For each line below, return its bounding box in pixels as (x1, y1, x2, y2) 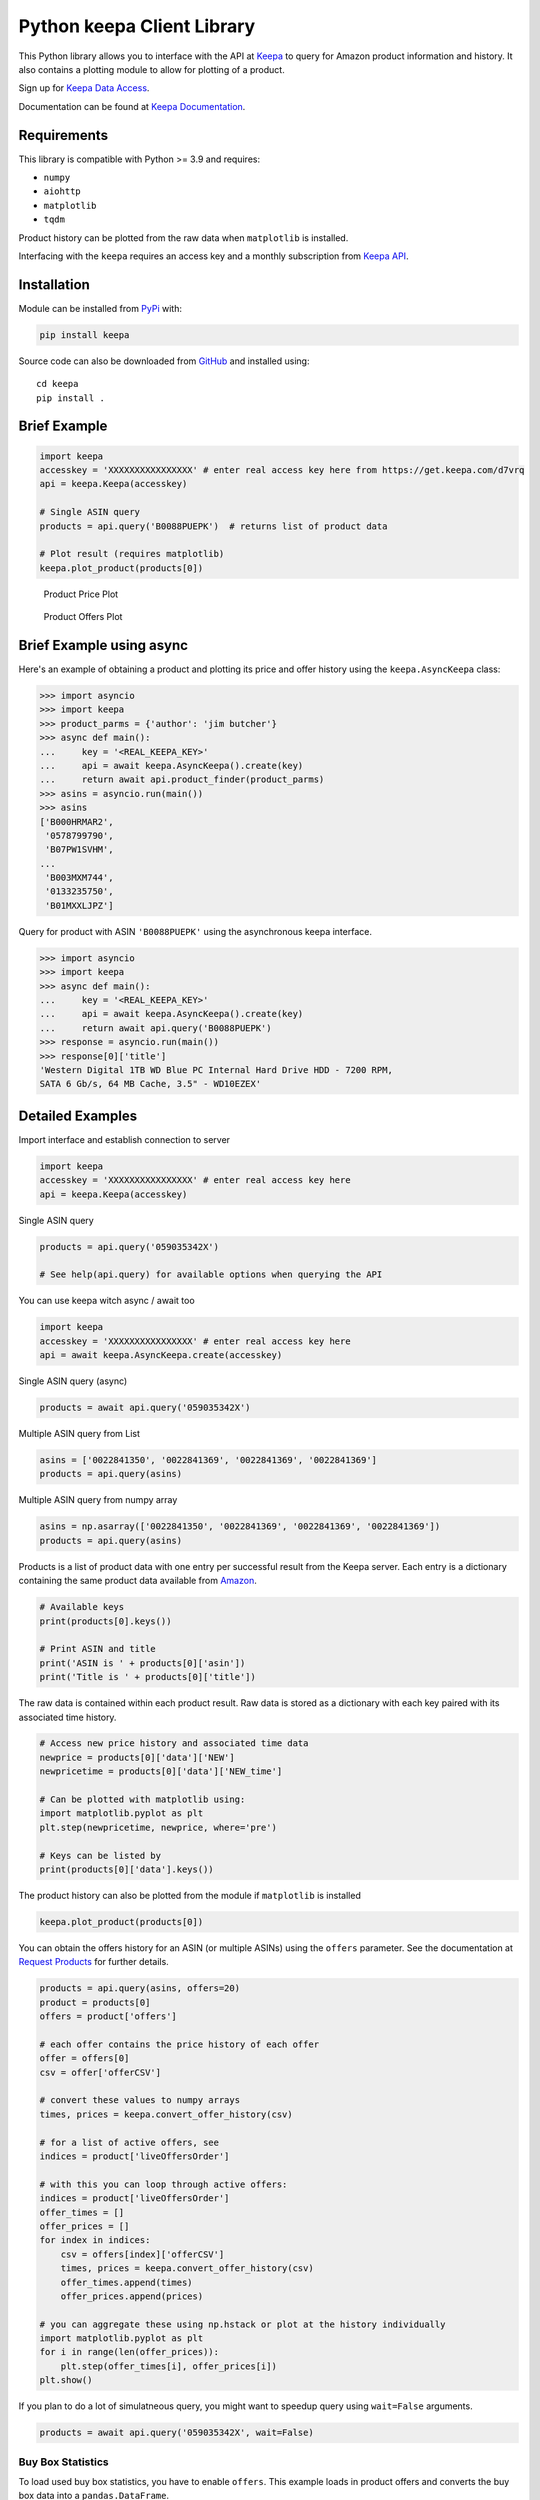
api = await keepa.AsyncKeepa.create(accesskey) (39, 1350, 283, 1361)
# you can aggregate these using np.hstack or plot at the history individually (39, 2318, 446, 2330)
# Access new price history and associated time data (39, 1738, 309, 1749)
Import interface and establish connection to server (18, 1133, 230, 1145)
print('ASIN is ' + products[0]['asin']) (39, 1657, 246, 1669)
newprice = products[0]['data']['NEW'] (39, 1751, 235, 1763)
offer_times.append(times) (60, 2276, 194, 2288)
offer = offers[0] (39, 2053, 130, 2064)
